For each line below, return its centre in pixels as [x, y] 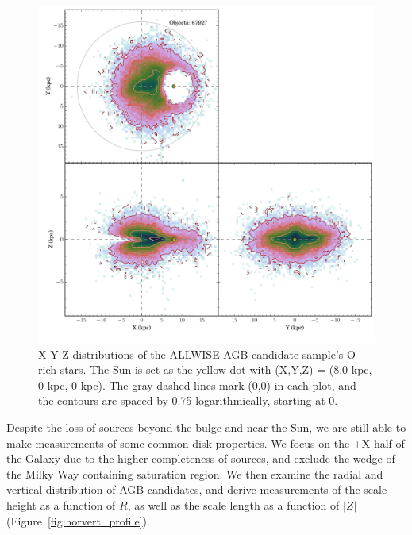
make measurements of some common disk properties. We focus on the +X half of [206, 443]
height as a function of [61, 504]
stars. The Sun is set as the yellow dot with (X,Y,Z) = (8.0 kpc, [216, 369]
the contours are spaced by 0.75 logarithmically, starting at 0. [188, 400]
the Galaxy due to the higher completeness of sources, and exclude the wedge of [201, 458]
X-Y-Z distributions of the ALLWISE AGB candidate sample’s [191, 354]
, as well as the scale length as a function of [233, 504]
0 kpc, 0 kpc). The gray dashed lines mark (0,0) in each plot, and [197, 385]
